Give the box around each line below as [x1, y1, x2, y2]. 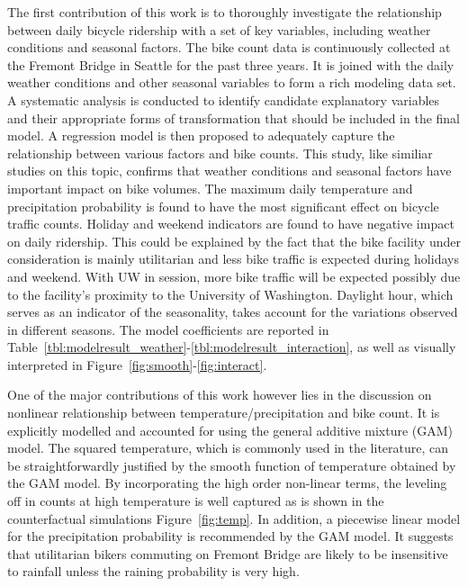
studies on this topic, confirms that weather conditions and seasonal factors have [7, 161, 452, 180]
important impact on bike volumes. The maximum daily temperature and [7, 178, 413, 197]
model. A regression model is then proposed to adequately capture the [7, 126, 395, 145]
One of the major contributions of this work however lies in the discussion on [7, 385, 432, 404]
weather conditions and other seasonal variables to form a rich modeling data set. [7, 73, 456, 92]
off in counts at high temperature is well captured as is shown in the [7, 491, 384, 510]
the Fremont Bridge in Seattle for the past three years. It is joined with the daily [7, 55, 454, 74]
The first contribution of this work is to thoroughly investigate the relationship [7, 3, 442, 21]
